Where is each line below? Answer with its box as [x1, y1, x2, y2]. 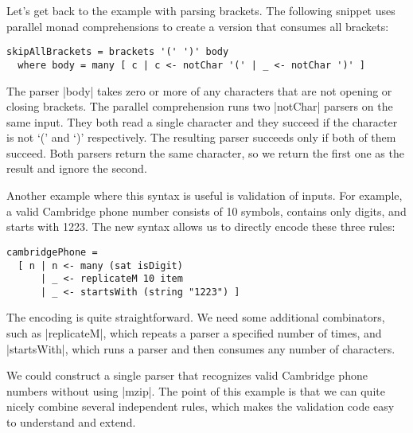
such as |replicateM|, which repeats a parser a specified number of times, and [6, 325, 382, 341]
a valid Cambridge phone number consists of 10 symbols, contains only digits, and [6, 202, 407, 219]
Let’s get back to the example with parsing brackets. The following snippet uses [6, 2, 395, 18]
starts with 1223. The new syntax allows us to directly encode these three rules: [6, 218, 395, 235]
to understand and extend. [6, 414, 136, 431]
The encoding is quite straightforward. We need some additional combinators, [6, 309, 385, 326]
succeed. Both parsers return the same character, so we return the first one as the [6, 144, 404, 161]
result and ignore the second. [6, 160, 147, 177]
